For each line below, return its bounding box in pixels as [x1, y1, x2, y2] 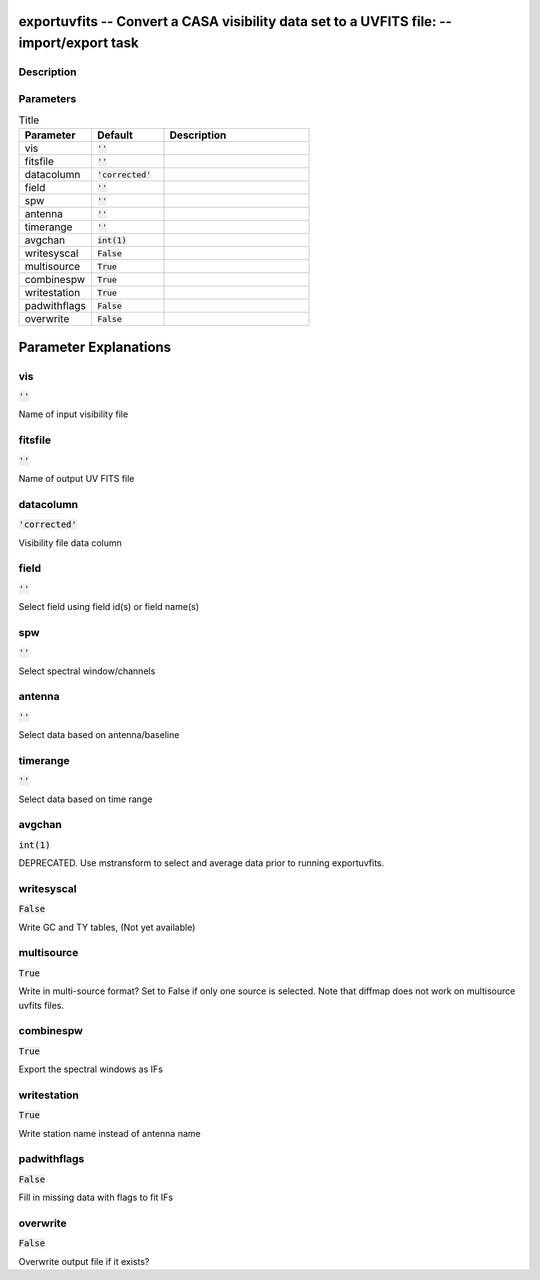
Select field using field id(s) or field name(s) [18, 601, 200, 613]
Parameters [18, 91, 77, 105]
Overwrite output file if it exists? [18, 1255, 150, 1267]
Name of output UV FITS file [18, 472, 135, 484]
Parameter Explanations [18, 338, 172, 355]
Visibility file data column [18, 536, 122, 549]
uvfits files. [18, 999, 65, 1011]
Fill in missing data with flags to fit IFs [18, 1191, 174, 1204]
